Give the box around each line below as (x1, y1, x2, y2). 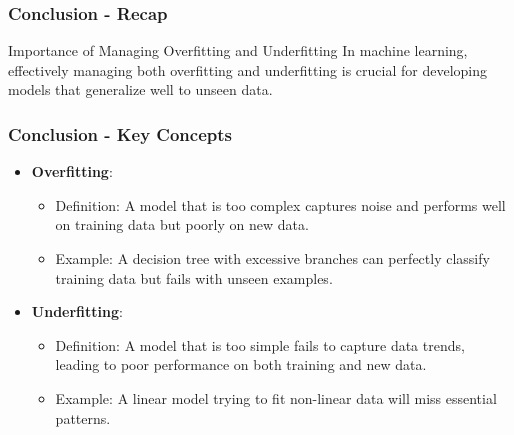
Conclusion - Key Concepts (8, 121, 232, 146)
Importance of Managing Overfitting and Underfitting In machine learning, (8, 40, 468, 61)
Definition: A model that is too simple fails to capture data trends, (55, 334, 465, 355)
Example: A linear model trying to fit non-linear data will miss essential (55, 387, 497, 408)
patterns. (55, 407, 111, 428)
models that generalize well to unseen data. (8, 79, 273, 100)
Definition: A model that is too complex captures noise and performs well (55, 194, 506, 215)
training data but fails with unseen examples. (55, 267, 333, 288)
